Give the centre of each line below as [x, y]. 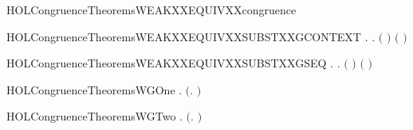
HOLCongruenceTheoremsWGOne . [94, 89]
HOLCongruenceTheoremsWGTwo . [94, 116]
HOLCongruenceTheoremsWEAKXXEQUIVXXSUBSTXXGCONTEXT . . [191, 36]
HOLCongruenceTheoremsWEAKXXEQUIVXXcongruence [151, 10]
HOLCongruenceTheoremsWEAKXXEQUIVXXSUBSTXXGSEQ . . [173, 63]
